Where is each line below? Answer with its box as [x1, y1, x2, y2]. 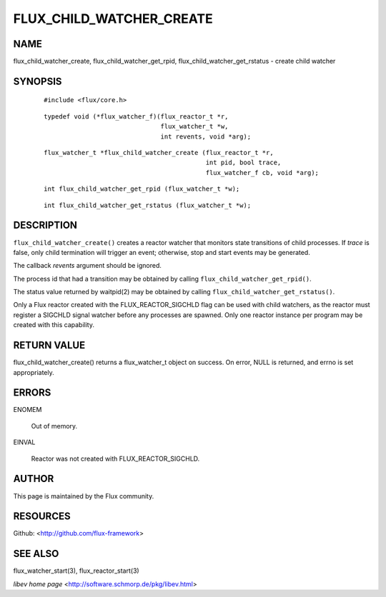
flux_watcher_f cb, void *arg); [205, 169, 320, 176]
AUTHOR [13, 473, 54, 485]
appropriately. [13, 368, 55, 376]
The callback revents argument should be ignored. [13, 261, 162, 270]
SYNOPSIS [13, 75, 62, 87]
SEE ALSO [13, 548, 59, 560]
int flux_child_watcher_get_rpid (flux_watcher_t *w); [44, 185, 240, 193]
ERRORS [13, 386, 51, 399]
